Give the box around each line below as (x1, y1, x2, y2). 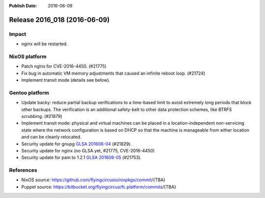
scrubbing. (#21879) (21, 113, 62, 119)
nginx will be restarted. (21, 41, 68, 47)
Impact (9, 30, 26, 37)
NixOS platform (9, 53, 47, 60)
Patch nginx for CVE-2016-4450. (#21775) (21, 63, 106, 69)
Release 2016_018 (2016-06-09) (9, 15, 110, 24)
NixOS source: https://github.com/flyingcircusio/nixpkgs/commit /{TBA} (21, 177, 166, 183)
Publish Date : (9, 3, 37, 8)
